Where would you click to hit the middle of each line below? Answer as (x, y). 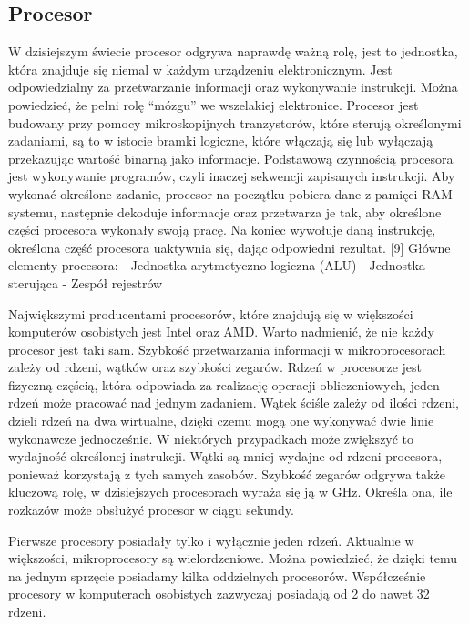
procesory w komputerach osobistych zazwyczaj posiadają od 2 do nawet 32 (219, 594)
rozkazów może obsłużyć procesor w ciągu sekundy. (151, 510)
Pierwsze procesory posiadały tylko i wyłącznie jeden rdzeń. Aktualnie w (211, 540)
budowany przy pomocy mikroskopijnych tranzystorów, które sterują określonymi (235, 122)
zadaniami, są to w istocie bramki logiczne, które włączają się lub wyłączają (221, 141)
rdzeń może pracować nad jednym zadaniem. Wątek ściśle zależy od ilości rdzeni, (234, 403)
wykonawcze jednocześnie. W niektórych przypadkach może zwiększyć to (211, 438)
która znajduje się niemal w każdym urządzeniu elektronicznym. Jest (200, 69)
